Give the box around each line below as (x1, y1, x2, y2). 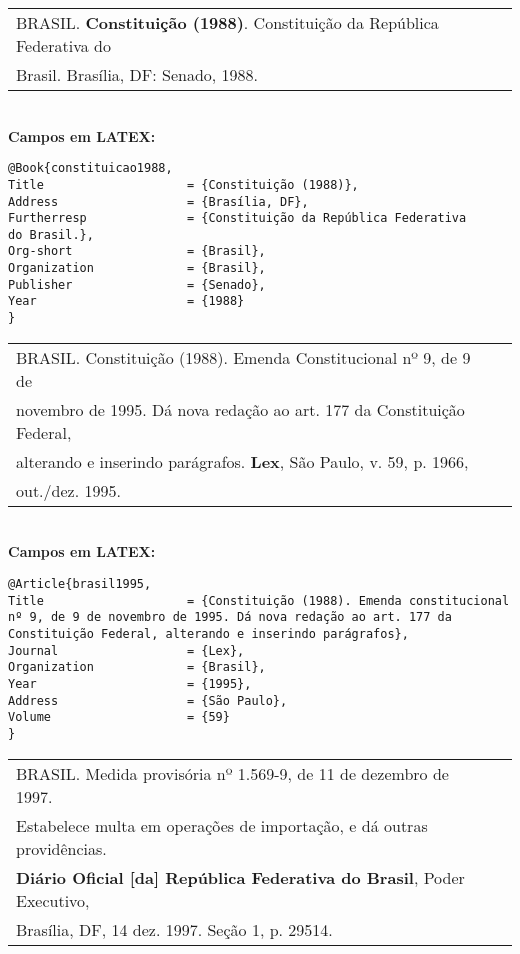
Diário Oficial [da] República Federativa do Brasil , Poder (16, 865, 465, 889)
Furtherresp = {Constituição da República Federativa (8, 211, 467, 226)
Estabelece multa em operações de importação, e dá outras (16, 813, 428, 837)
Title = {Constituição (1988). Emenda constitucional (8, 593, 510, 608)
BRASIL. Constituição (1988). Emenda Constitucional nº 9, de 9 (16, 345, 471, 369)
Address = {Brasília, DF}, (8, 194, 309, 209)
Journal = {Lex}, (8, 643, 245, 658)
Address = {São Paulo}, (8, 693, 288, 708)
